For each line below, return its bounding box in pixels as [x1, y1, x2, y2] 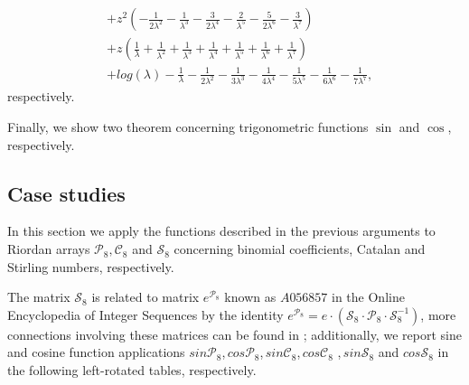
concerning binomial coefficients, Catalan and [174, 239, 426, 258]
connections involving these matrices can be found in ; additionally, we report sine [7, 324, 462, 343]
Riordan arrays [7, 239, 90, 258]
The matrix [7, 287, 70, 306]
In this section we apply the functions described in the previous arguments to [7, 221, 436, 240]
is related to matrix [91, 287, 200, 306]
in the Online [332, 287, 405, 306]
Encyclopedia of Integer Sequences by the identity [7, 305, 284, 324]
